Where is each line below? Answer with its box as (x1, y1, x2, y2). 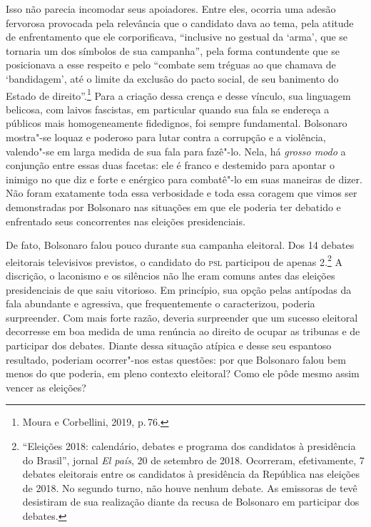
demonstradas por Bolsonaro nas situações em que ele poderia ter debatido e (6, 199, 341, 214)
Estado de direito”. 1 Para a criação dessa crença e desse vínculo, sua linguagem (6, 86, 351, 103)
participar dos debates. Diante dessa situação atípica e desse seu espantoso (6, 337, 332, 352)
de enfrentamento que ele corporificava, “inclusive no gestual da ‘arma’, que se (6, 29, 348, 44)
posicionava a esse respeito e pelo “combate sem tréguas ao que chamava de (6, 57, 336, 72)
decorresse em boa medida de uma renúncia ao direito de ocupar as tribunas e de (6, 324, 360, 339)
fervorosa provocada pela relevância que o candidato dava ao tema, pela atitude (6, 15, 354, 30)
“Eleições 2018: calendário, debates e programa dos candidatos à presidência (22, 438, 356, 453)
